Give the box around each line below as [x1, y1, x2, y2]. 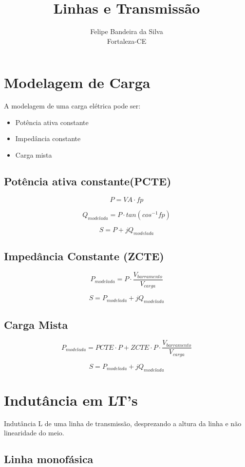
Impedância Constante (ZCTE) [4, 249, 164, 264]
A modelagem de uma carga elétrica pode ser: [4, 101, 141, 111]
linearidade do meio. [4, 428, 64, 438]
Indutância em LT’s [4, 390, 138, 410]
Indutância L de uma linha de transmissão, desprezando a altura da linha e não [4, 418, 242, 428]
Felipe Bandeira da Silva [90, 26, 163, 36]
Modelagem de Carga [4, 72, 151, 92]
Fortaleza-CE [107, 36, 147, 46]
